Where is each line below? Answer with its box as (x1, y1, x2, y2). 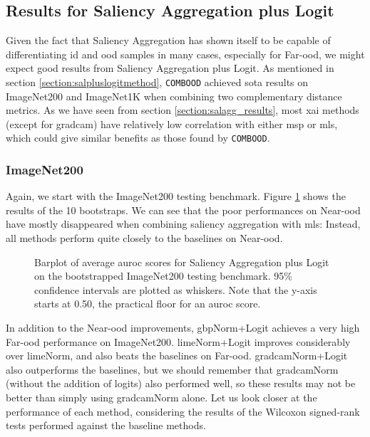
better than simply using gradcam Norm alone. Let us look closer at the (6, 390, 317, 405)
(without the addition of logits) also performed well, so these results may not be (6, 376, 356, 391)
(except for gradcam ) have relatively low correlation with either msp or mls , (6, 116, 338, 131)
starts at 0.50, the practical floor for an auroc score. (34, 296, 261, 311)
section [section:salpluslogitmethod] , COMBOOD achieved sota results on (6, 74, 309, 89)
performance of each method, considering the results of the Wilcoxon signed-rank (6, 404, 360, 418)
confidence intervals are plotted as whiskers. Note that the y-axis (34, 282, 317, 297)
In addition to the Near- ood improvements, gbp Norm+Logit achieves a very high (6, 320, 360, 335)
